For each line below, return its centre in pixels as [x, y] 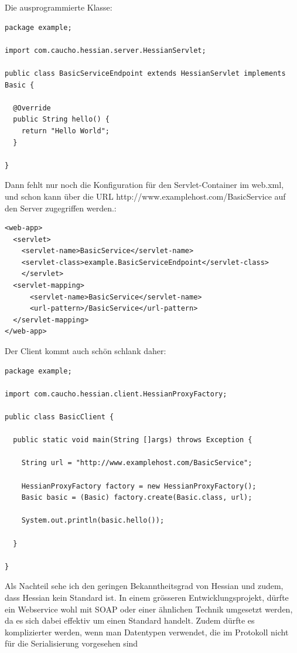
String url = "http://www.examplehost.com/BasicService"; [137, 463]
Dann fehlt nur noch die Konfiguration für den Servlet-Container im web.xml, [144, 185]
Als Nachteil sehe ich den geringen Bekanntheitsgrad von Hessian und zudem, [144, 586]
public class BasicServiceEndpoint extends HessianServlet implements [145, 73]
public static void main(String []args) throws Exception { [133, 440]
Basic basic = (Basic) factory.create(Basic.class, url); [137, 498]
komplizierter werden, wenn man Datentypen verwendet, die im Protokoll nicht [147, 632]
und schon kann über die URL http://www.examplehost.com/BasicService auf [145, 196]
